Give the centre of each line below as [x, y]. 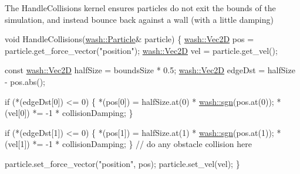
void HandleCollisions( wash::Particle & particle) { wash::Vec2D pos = [129, 39]
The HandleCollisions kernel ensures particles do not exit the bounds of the [140, 8]
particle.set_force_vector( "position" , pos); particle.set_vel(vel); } [122, 163]
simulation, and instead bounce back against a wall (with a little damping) [139, 19]
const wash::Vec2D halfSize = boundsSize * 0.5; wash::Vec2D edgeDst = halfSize [150, 70]
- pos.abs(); [25, 81]
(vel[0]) [17, 113]
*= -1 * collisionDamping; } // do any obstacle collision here [142, 144]
